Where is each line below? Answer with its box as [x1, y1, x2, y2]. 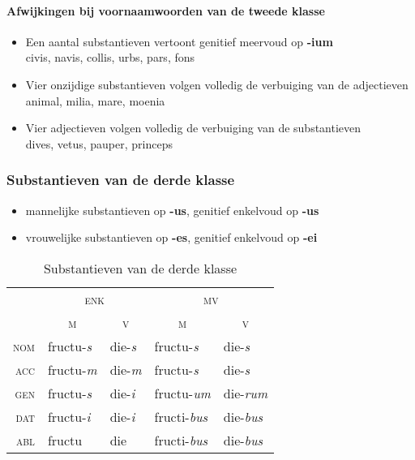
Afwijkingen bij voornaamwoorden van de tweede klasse [6, 2, 325, 19]
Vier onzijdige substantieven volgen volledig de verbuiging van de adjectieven [25, 75, 409, 92]
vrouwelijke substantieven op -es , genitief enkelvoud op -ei [25, 229, 318, 246]
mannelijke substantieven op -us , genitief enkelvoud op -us [25, 201, 319, 218]
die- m [109, 359, 142, 379]
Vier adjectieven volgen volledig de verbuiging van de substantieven [25, 119, 362, 136]
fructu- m [47, 359, 97, 379]
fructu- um [154, 383, 211, 402]
